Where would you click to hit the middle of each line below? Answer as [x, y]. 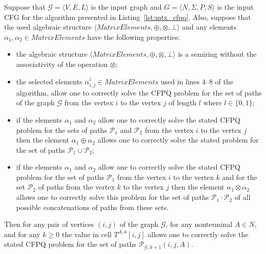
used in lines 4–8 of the [197, 81]
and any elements [209, 27]
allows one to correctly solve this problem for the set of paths [112, 197]
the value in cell [87, 234]
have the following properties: [134, 37]
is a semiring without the [217, 54]
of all [242, 197]
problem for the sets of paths [62, 130]
